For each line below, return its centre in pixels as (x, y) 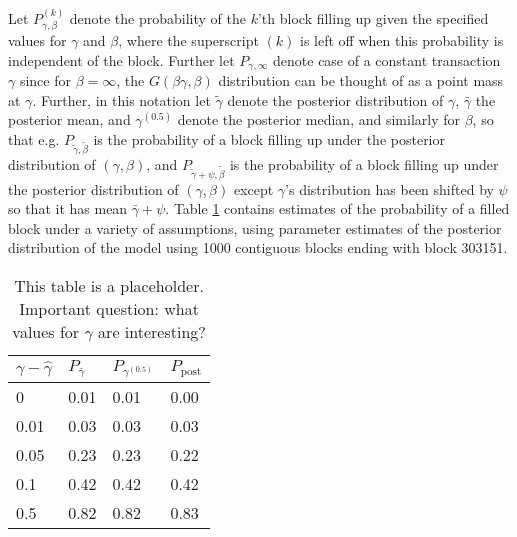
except (253, 188)
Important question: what (109, 308)
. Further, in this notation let (121, 99)
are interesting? (152, 331)
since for (45, 80)
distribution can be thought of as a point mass (361, 80)
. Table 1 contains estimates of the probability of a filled (337, 208)
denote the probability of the (157, 17)
